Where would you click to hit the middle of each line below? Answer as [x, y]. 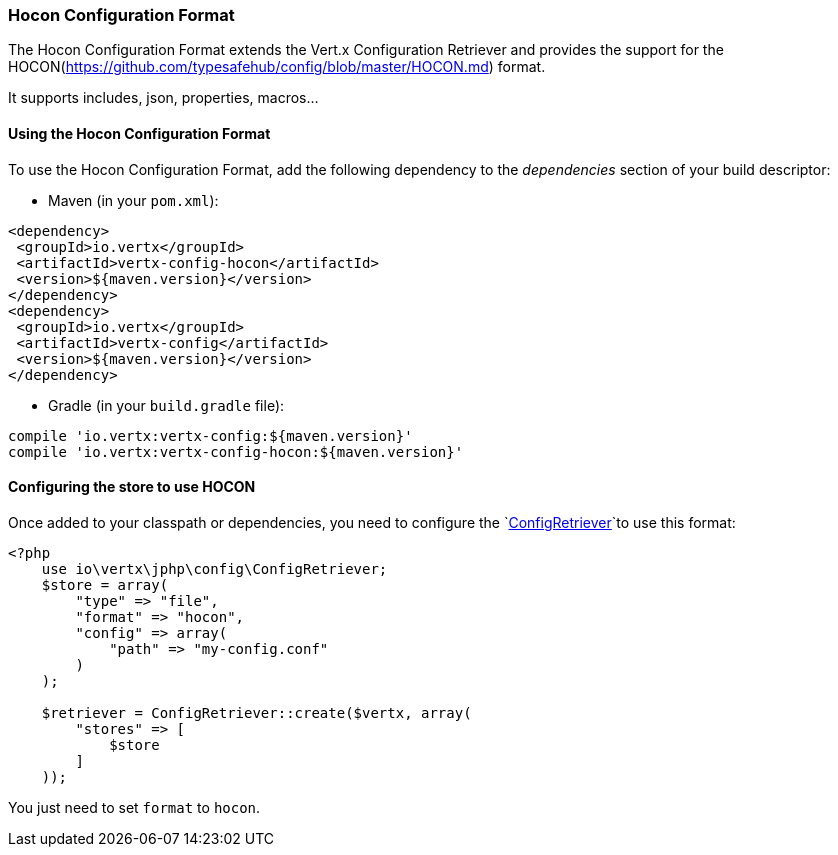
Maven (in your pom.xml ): [133, 200]
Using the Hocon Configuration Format [139, 133]
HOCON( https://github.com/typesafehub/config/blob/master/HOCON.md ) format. [277, 67]
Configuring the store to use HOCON [132, 487]
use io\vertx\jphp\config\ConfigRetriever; [214, 568]
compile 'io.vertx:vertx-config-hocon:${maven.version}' [236, 451]
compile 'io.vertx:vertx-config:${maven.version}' [210, 435]
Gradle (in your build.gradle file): [166, 405]
